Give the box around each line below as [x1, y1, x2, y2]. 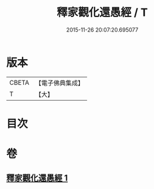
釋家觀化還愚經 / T [57, 5, 148, 20]
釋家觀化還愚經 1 [6, 173, 68, 184]
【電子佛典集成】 [35, 79, 84, 87]
